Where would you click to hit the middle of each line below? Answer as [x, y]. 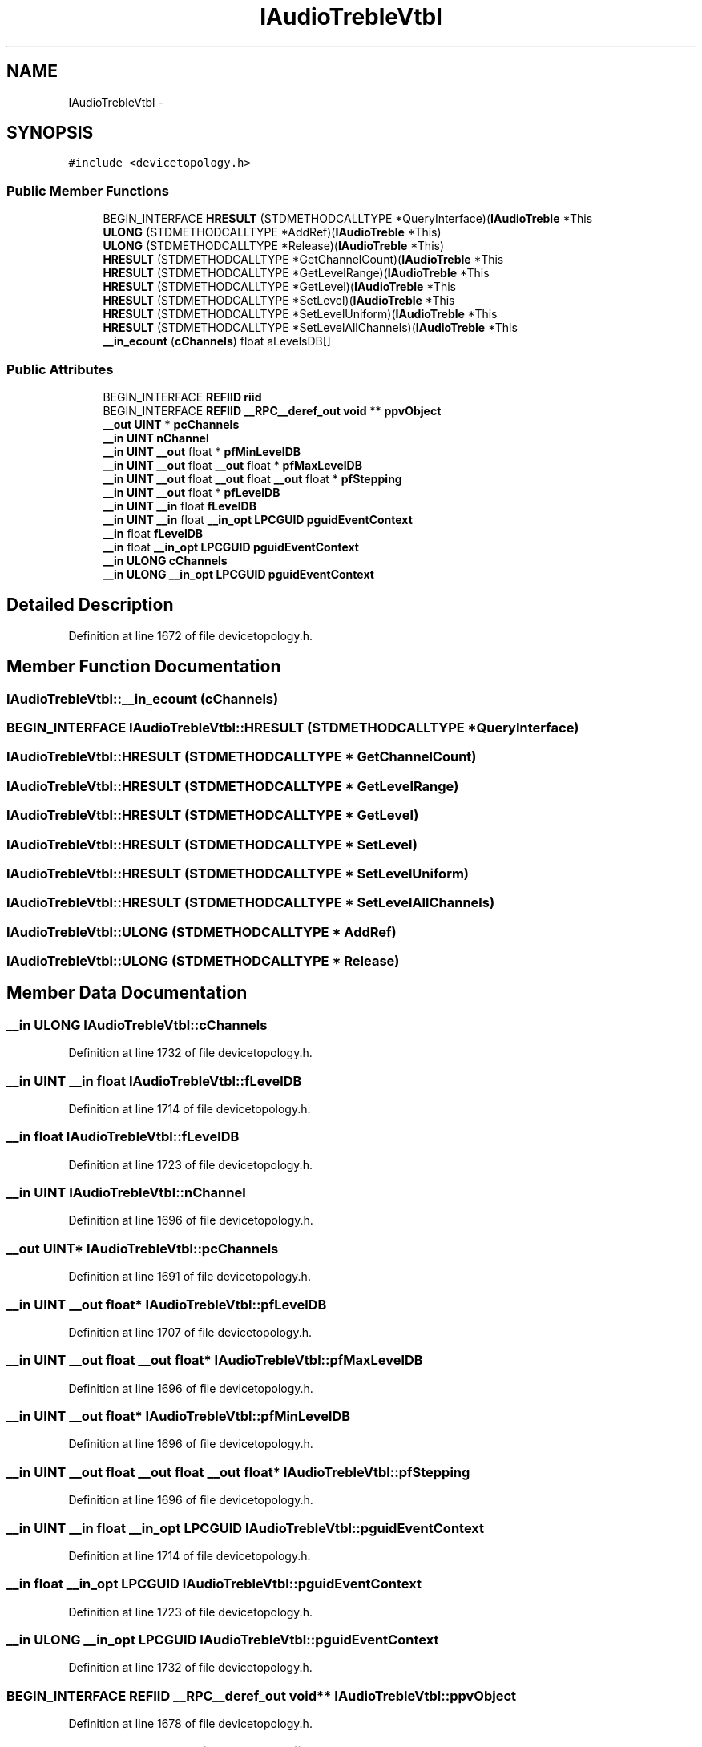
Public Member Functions [88, 190]
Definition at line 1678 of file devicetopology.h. [190, 1724]
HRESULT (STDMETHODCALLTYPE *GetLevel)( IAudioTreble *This [279, 287]
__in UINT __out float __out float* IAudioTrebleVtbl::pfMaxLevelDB [215, 1360]
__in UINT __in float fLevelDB [180, 506]
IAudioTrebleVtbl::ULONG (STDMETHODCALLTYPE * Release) [203, 961]
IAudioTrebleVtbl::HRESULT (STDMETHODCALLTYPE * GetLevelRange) [233, 786]
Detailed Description [90, 605]
